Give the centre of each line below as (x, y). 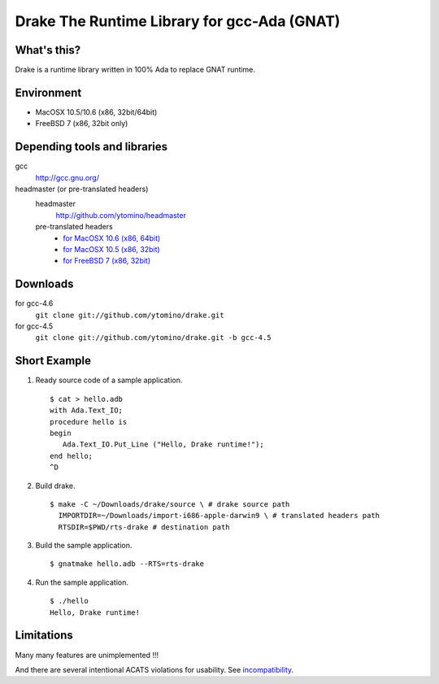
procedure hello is (89, 422)
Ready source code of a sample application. (109, 380)
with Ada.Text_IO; (87, 410)
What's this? (48, 50)
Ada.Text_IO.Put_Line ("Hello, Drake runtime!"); (163, 444)
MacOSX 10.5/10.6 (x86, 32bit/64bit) (96, 112)
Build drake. (55, 486)
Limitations (44, 636)
